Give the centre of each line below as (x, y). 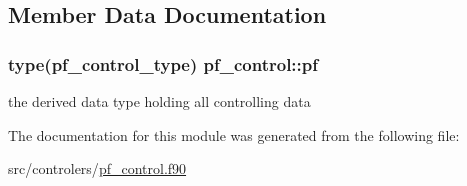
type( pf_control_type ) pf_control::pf (163, 63)
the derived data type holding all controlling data (159, 101)
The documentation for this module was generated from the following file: (234, 134)
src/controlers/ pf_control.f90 (97, 168)
